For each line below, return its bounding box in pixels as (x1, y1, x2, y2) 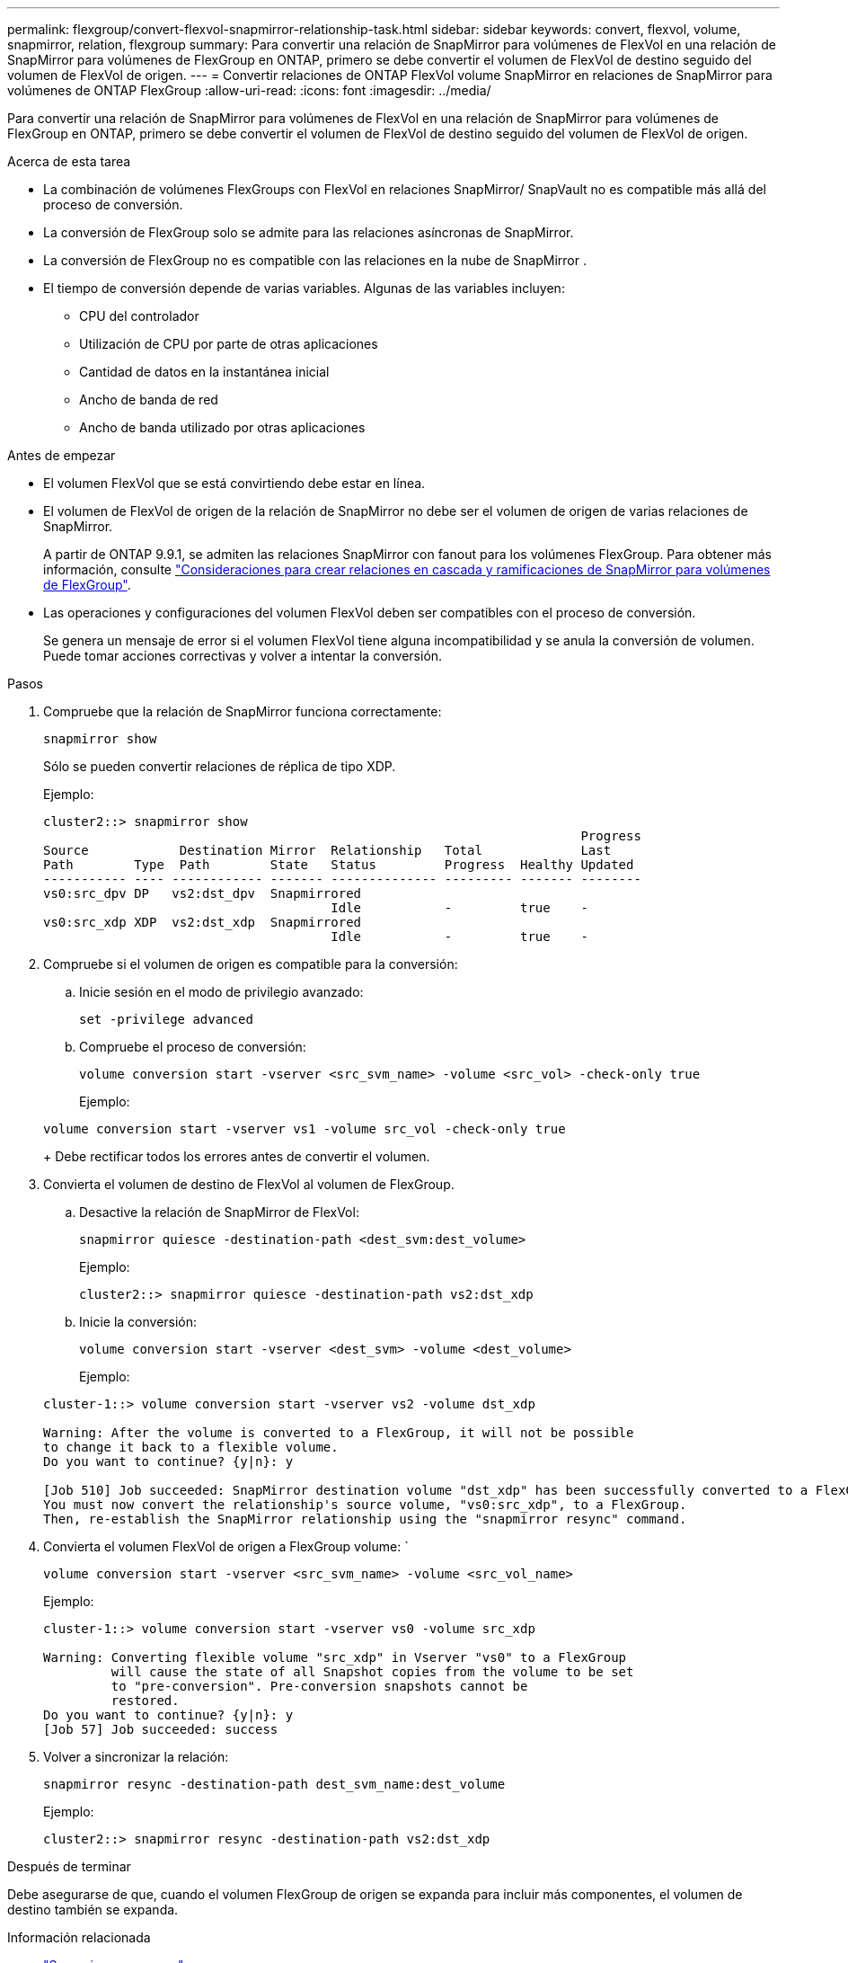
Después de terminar (7, 1859, 131, 1874)
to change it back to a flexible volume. (43, 1440, 339, 1454)
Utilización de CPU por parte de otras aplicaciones (79, 336, 378, 351)
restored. (110, 1693, 180, 1708)
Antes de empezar (7, 448, 116, 463)
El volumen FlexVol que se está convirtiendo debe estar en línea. (43, 475, 426, 491)
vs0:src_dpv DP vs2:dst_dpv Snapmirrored (43, 886, 362, 901)
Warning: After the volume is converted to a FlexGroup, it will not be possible (43, 1426, 634, 1440)
